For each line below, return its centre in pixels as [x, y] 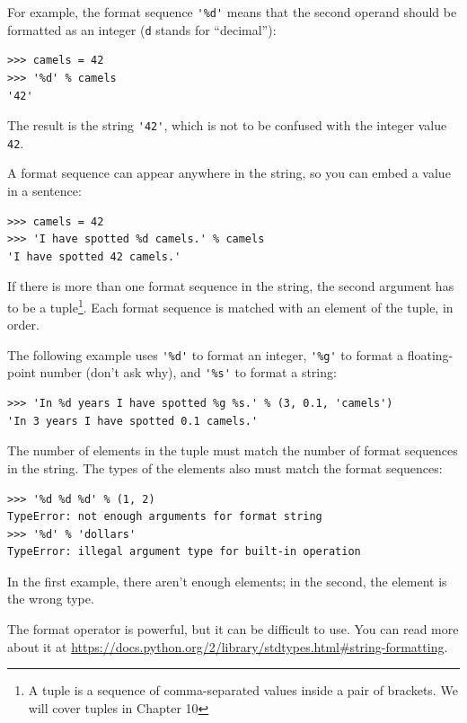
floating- [430, 354]
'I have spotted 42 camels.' [94, 256]
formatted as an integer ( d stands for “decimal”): [142, 29]
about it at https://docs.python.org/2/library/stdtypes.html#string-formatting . [228, 646]
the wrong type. [51, 599]
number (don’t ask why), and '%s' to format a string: [188, 372]
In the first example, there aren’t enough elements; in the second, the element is [227, 581]
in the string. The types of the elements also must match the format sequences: [225, 467]
